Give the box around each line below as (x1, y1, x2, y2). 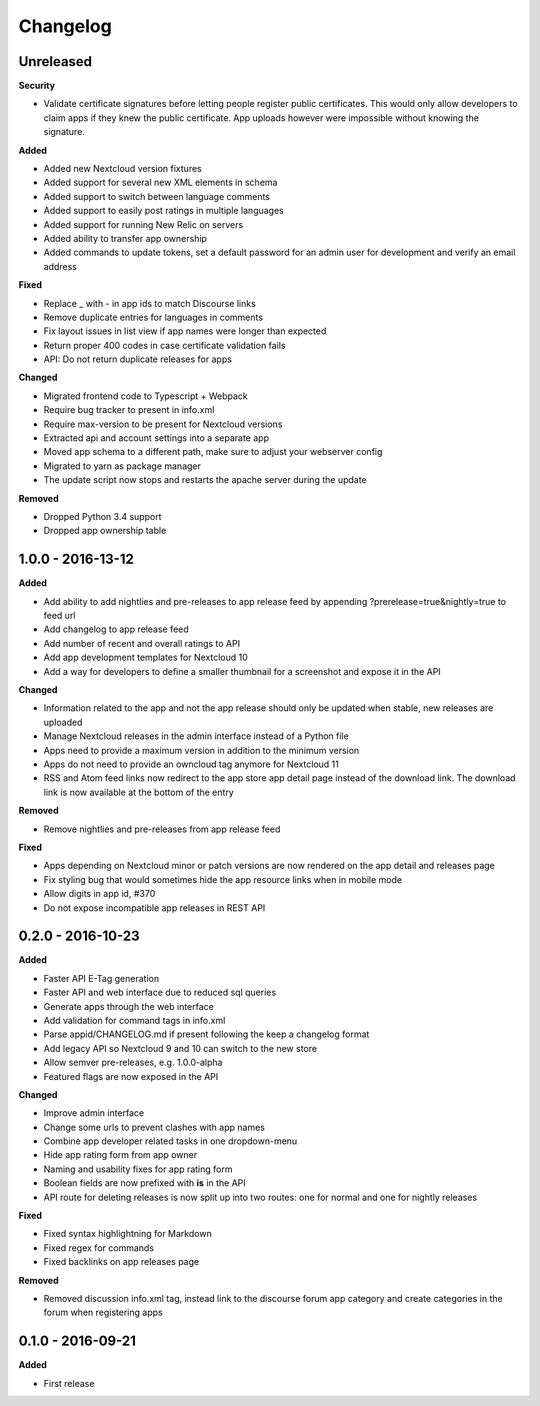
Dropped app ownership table (43, 525, 167, 537)
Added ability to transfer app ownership (43, 232, 207, 244)
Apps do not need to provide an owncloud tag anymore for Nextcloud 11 (43, 758, 339, 770)
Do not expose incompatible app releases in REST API (43, 901, 266, 914)
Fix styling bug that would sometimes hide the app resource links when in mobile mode (43, 873, 403, 885)
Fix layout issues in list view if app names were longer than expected (43, 325, 327, 337)
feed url (43, 610, 76, 622)
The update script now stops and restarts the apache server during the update (43, 474, 367, 486)
